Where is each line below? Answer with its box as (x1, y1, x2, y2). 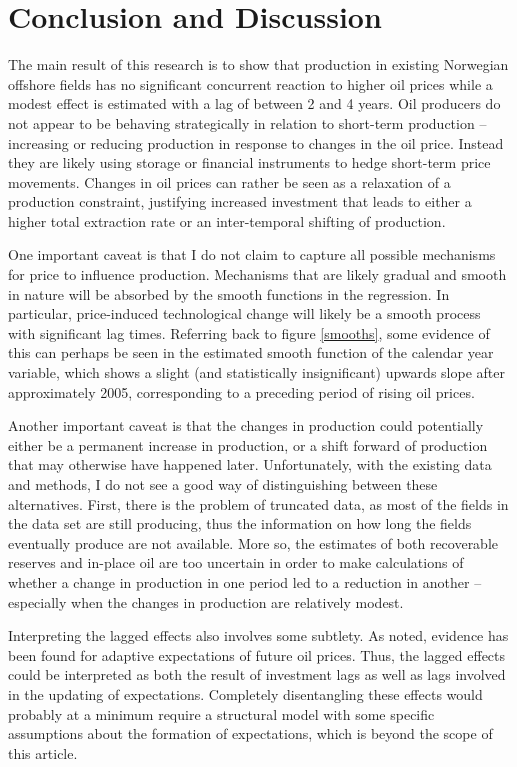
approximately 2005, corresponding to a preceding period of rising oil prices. (8, 381, 475, 402)
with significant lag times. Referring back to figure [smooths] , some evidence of (8, 322, 490, 343)
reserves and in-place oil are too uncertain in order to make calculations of (8, 552, 464, 573)
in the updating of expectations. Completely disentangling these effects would (8, 683, 483, 704)
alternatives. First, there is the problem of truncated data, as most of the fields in (8, 493, 509, 514)
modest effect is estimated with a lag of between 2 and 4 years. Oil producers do (8, 93, 501, 114)
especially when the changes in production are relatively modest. (8, 591, 404, 612)
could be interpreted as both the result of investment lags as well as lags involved (8, 664, 506, 685)
